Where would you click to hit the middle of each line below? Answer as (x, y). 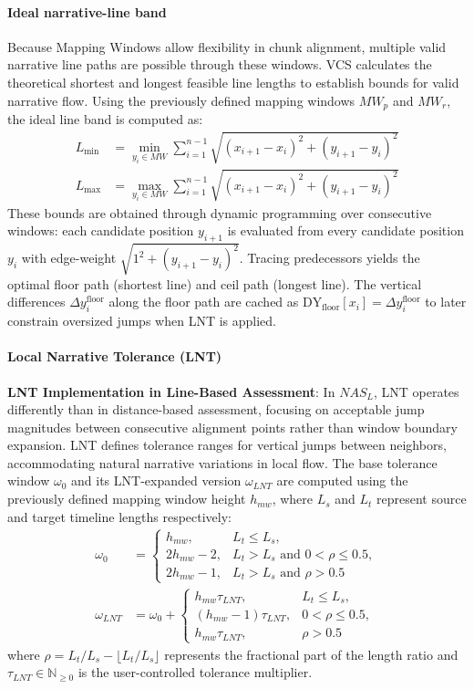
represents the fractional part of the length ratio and (311, 654)
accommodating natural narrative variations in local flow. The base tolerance (222, 462)
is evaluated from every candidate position (345, 230)
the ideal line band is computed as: (105, 119)
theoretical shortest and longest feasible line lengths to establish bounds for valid (233, 82)
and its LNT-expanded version (156, 480)
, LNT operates (416, 391)
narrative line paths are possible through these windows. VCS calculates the (220, 64)
